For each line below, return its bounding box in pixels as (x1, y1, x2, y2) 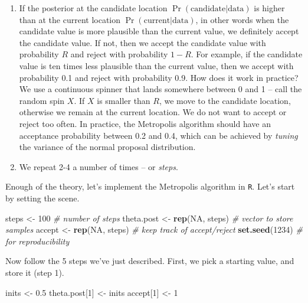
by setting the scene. (5, 191, 80, 204)
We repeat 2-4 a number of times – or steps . (19, 160, 178, 172)
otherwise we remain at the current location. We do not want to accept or (19, 106, 287, 118)
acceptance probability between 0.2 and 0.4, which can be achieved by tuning (19, 129, 298, 141)
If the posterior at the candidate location (19, 2, 168, 14)
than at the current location (19, 13, 121, 25)
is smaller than (97, 94, 150, 106)
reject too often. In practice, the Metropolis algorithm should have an (19, 117, 271, 129)
